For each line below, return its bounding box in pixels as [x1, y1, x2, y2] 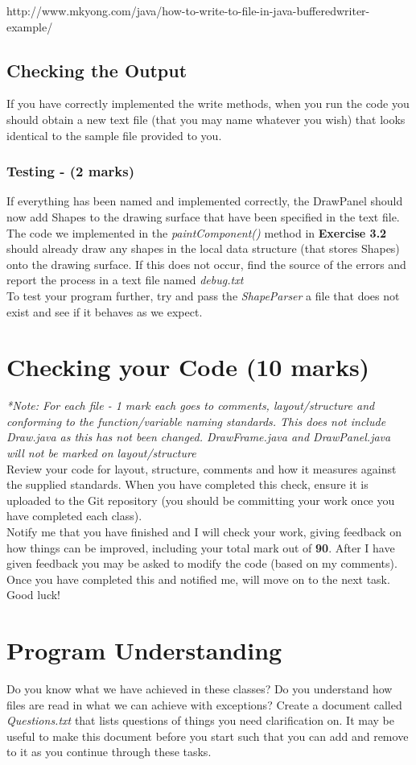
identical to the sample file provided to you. [6, 126, 222, 143]
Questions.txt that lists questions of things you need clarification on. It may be [6, 712, 394, 729]
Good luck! [6, 586, 61, 603]
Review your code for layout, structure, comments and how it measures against [6, 460, 397, 477]
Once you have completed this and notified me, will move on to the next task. [6, 570, 390, 587]
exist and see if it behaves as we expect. [6, 303, 203, 320]
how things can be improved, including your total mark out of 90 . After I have [6, 539, 395, 556]
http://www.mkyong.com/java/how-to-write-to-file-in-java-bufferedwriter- [6, 2, 370, 19]
